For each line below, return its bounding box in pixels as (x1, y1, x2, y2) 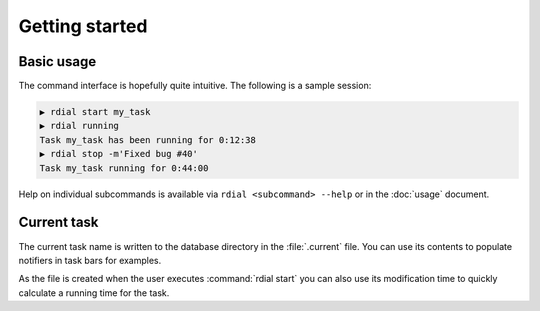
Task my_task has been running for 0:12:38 (39, 134, 257, 145)
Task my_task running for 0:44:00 (39, 162, 209, 174)
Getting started (18, 15, 148, 37)
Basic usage (18, 53, 97, 70)
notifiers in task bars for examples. (18, 254, 162, 266)
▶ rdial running (39, 120, 120, 132)
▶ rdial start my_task (39, 106, 151, 118)
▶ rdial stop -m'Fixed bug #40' (39, 148, 199, 160)
